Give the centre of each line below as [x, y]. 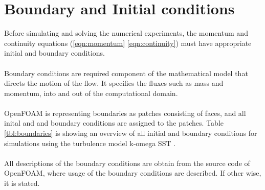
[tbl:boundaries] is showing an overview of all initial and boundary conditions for [131, 133]
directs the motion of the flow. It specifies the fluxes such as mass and [114, 83]
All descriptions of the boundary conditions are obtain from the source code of [127, 163]
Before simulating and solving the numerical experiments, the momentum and [126, 33]
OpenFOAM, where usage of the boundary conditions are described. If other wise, [133, 173]
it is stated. [22, 183]
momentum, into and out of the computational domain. [91, 93]
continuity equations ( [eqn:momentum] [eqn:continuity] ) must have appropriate [128, 43]
